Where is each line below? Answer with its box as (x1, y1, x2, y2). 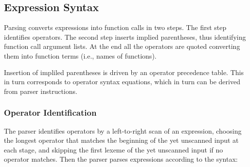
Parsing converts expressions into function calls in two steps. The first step (4, 22, 227, 32)
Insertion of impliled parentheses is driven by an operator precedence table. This (4, 67, 244, 77)
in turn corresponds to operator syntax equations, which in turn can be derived (4, 76, 240, 87)
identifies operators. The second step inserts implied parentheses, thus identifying (4, 31, 246, 42)
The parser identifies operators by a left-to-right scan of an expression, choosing (4, 125, 242, 136)
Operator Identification (4, 106, 97, 119)
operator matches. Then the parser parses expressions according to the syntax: (4, 154, 238, 164)
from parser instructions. (4, 86, 77, 96)
